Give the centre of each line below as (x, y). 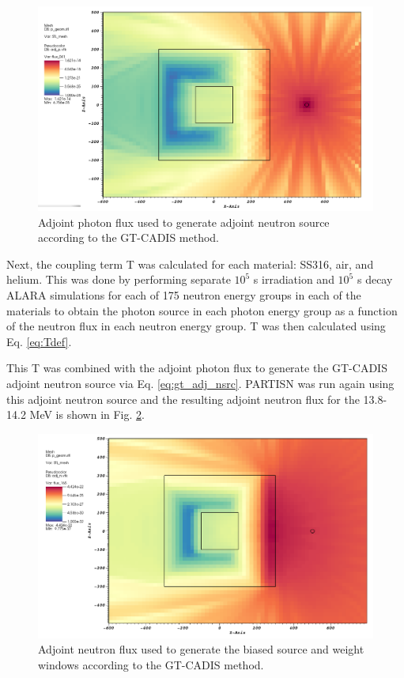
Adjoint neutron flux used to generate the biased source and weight (201, 649)
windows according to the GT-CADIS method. (151, 664)
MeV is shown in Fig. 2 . (87, 414)
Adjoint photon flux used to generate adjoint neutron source (184, 222)
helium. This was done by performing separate (119, 279)
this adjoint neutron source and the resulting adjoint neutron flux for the (183, 399)
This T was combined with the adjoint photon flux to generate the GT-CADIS (197, 368)
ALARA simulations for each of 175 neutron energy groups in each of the (184, 295)
